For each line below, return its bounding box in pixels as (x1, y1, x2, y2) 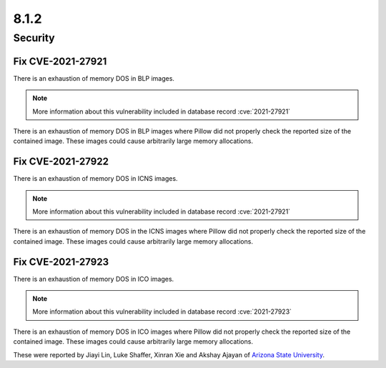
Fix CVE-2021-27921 (13, 55, 107, 67)
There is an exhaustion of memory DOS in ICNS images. (13, 174, 178, 183)
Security (13, 31, 55, 44)
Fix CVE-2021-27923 (13, 256, 109, 268)
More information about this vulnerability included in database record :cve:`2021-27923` (32, 307, 292, 316)
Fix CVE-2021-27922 (13, 156, 109, 168)
